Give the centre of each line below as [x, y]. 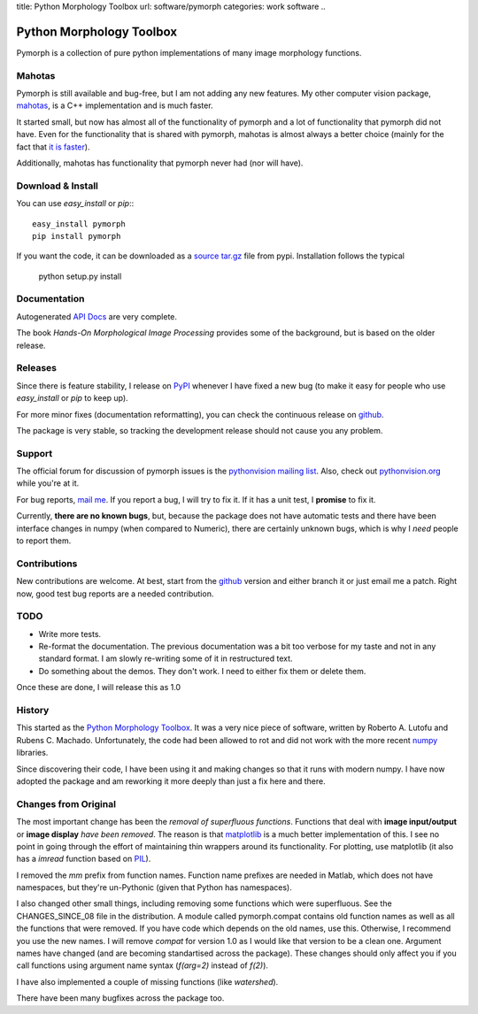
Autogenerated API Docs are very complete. [96, 316]
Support [35, 453]
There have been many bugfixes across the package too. [120, 998]
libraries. [32, 753]
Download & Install [58, 186]
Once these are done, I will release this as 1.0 [99, 688]
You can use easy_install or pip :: [75, 204]
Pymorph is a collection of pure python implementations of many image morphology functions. [189, 52]
